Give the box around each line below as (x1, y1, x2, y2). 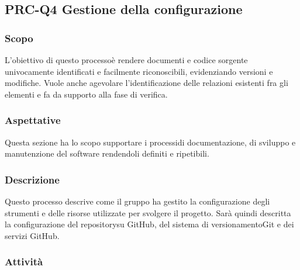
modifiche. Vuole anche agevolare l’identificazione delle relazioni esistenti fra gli (5, 77, 288, 89)
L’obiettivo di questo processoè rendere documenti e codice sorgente (5, 54, 248, 65)
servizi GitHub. (5, 229, 60, 241)
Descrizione (5, 172, 60, 186)
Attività (5, 254, 43, 269)
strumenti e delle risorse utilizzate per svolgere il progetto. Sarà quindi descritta (5, 206, 291, 219)
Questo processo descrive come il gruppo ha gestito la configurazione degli (5, 195, 270, 207)
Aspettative (5, 113, 61, 127)
